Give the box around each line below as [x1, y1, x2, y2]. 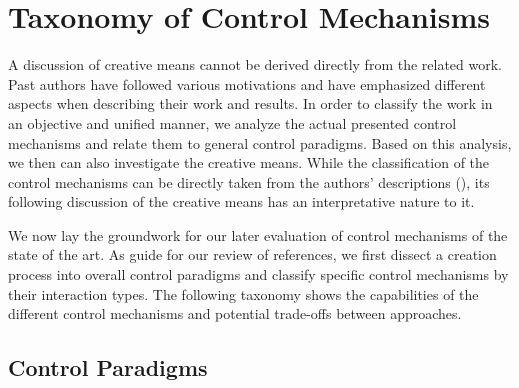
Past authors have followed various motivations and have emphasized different [8, 73, 486, 94]
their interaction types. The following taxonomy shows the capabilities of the [8, 283, 479, 304]
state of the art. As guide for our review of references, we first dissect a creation [8, 244, 497, 265]
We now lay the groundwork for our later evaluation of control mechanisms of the [8, 224, 508, 245]
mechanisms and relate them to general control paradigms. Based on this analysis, [8, 132, 512, 153]
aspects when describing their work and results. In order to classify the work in [8, 93, 493, 114]
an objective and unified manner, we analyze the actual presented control [8, 112, 457, 133]
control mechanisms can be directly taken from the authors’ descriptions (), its [8, 171, 490, 192]
